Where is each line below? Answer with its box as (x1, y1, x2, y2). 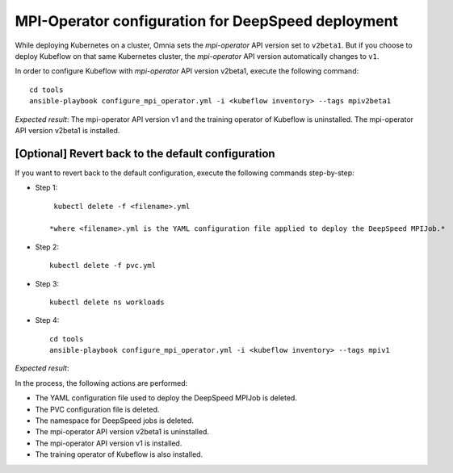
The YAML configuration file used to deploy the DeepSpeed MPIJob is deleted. (35, 393, 298, 403)
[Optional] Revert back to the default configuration (15, 146, 275, 161)
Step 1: (35, 182, 58, 193)
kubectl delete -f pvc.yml (49, 261, 157, 270)
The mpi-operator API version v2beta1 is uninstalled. (35, 427, 210, 437)
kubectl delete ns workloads (49, 297, 165, 307)
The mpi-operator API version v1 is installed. (35, 438, 182, 448)
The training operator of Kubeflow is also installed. (35, 450, 203, 459)
